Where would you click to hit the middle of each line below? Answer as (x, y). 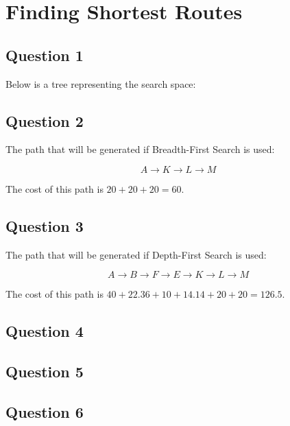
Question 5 (45, 371)
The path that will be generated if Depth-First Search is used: (136, 254)
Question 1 (45, 55)
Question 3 (45, 225)
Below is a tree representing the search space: (101, 83)
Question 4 (45, 331)
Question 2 (45, 120)
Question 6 (45, 411)
